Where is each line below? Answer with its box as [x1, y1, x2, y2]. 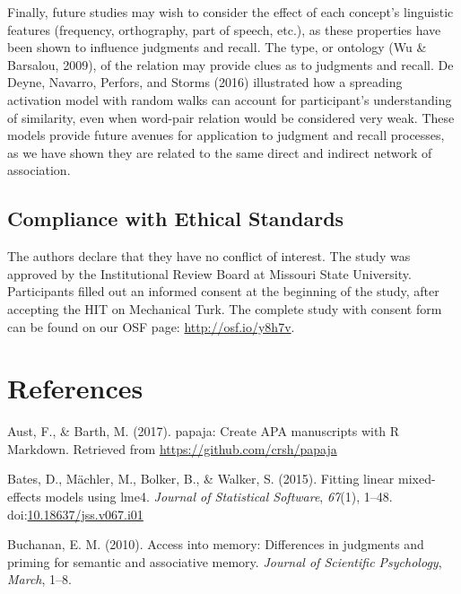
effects [7, 487, 41, 506]
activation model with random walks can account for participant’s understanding [7, 90, 452, 109]
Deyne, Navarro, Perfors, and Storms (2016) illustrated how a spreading [7, 73, 403, 92]
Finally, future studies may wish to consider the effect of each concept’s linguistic [7, 3, 454, 21]
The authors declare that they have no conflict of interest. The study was [7, 247, 411, 266]
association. [7, 161, 71, 179]
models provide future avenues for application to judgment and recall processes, [7, 126, 445, 144]
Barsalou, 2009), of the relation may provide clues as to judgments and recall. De [7, 55, 454, 74]
